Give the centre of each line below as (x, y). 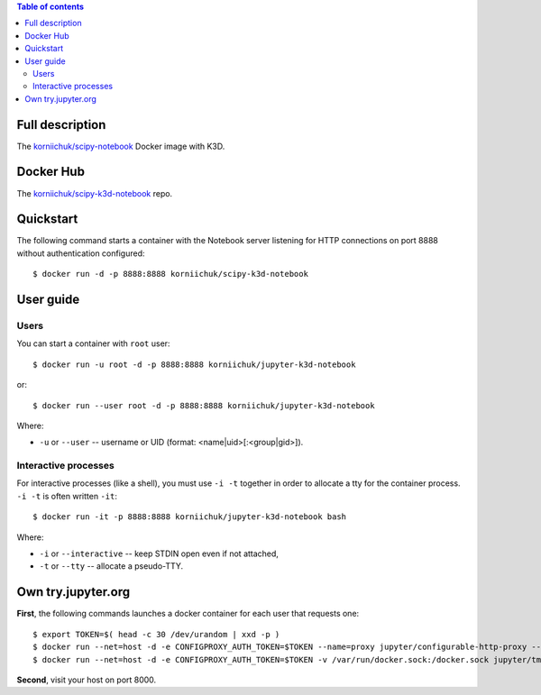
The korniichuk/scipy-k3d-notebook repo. (95, 193)
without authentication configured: (81, 253)
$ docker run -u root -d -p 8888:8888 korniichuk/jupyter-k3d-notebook (194, 364)
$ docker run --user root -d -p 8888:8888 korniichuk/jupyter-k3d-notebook (204, 405)
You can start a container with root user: (93, 343)
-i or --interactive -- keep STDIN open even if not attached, (159, 553)
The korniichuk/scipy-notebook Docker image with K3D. (121, 146)
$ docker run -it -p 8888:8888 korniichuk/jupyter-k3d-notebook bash (190, 517)
